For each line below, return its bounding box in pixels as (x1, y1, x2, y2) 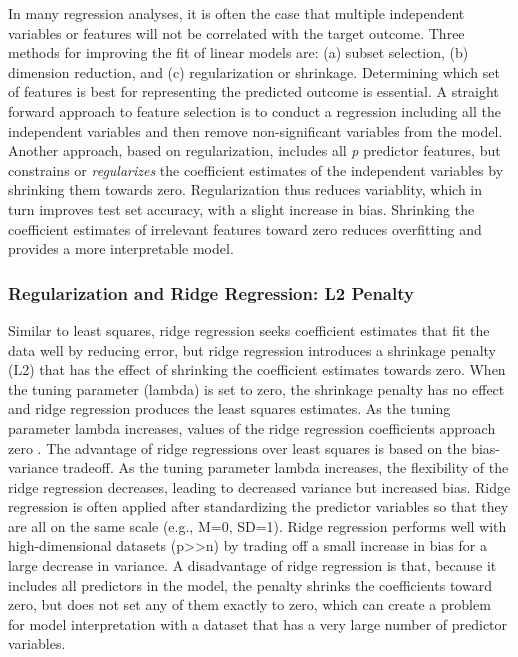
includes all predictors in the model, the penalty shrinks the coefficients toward (8, 574, 492, 595)
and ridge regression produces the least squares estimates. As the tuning (8, 398, 451, 419)
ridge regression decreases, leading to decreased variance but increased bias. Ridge (8, 476, 511, 497)
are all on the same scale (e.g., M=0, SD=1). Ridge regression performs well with (8, 515, 507, 536)
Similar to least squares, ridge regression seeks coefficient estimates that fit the (8, 319, 490, 340)
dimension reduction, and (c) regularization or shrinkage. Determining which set (8, 61, 500, 82)
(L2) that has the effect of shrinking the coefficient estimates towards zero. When (8, 359, 506, 380)
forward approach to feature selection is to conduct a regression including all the (8, 100, 501, 121)
